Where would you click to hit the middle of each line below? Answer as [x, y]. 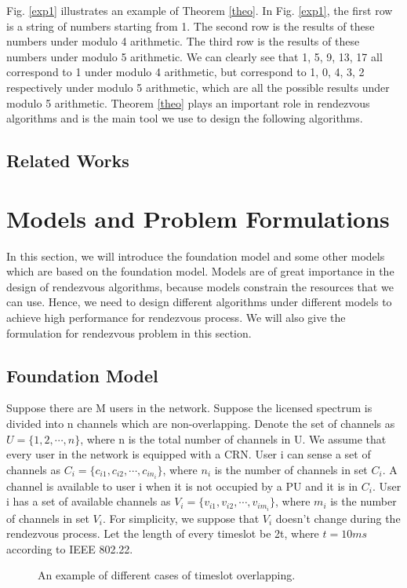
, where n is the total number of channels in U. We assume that [233, 438]
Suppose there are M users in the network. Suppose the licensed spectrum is [189, 408]
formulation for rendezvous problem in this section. [129, 332]
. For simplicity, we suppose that [181, 518]
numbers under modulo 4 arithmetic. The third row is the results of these [183, 41]
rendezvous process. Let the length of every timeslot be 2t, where [163, 533]
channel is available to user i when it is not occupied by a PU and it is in [182, 486]
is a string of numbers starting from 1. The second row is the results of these [191, 26]
